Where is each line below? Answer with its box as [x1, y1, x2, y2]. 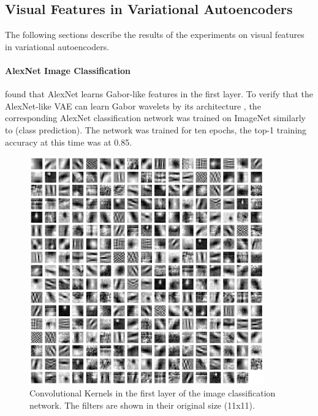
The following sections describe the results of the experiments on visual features [5, 28, 305, 41]
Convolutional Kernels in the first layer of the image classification [29, 387, 276, 399]
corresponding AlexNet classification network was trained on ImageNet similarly [5, 111, 306, 124]
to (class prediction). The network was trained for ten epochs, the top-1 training [5, 123, 307, 136]
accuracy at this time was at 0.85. [5, 135, 132, 148]
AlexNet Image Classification [5, 64, 131, 76]
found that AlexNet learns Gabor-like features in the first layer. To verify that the [5, 87, 314, 100]
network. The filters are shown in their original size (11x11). [29, 398, 255, 411]
